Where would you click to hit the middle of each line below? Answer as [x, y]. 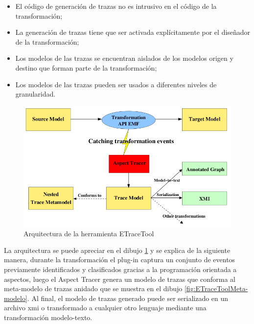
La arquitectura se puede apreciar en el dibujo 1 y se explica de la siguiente [117, 250]
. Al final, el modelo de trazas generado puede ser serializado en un [128, 298]
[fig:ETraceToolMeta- [216, 288]
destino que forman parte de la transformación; [86, 67]
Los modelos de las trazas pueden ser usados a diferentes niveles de [116, 84]
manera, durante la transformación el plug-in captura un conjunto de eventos [120, 260]
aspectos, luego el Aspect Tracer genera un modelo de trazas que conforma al [120, 279]
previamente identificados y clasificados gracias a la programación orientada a [120, 269]
